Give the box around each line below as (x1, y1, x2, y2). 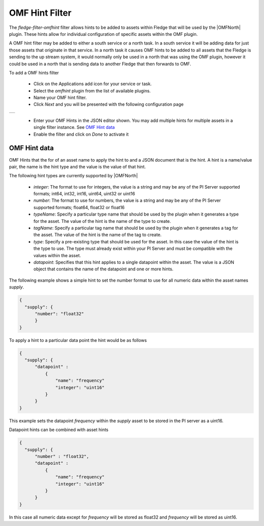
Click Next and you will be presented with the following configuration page (33, 101, 184, 107)
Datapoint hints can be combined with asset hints (9, 427, 109, 433)
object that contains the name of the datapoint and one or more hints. (33, 266, 174, 272)
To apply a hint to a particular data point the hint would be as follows (9, 337, 147, 343)
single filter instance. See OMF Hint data (33, 124, 115, 130)
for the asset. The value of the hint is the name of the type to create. (33, 218, 171, 224)
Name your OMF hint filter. (33, 95, 87, 100)
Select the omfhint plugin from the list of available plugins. (33, 88, 151, 94)
